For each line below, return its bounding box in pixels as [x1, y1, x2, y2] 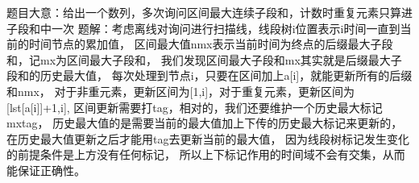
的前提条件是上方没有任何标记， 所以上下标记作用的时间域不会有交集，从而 [6, 146, 405, 163]
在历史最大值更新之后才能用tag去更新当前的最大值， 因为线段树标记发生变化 [6, 130, 410, 147]
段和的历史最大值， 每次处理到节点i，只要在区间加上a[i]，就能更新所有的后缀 [6, 67, 413, 84]
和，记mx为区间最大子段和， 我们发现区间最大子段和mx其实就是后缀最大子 [6, 51, 402, 68]
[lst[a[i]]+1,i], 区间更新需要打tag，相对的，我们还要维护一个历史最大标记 [6, 98, 383, 115]
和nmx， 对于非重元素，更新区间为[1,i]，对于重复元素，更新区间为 [6, 82, 355, 99]
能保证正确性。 [6, 161, 85, 178]
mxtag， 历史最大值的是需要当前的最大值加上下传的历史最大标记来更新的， [6, 114, 403, 131]
